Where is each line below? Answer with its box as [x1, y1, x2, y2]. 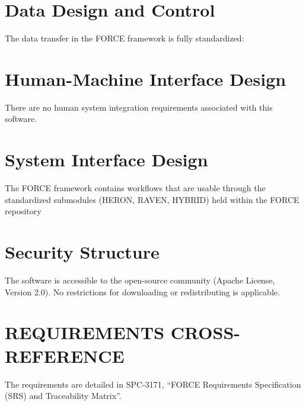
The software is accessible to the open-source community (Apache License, [5, 274, 275, 286]
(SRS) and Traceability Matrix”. [5, 389, 122, 402]
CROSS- [170, 320, 241, 344]
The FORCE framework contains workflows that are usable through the [5, 182, 266, 194]
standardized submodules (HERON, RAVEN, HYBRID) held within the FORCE [5, 193, 299, 205]
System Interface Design [5, 147, 208, 172]
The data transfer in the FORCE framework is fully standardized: [5, 32, 244, 44]
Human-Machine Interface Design [5, 66, 286, 91]
